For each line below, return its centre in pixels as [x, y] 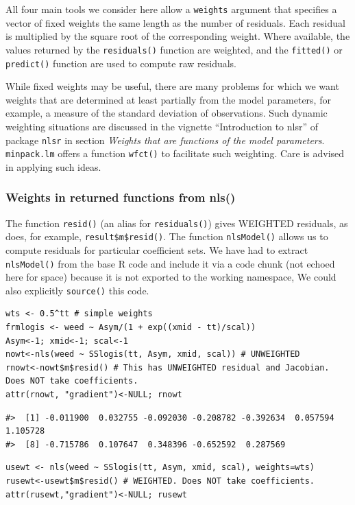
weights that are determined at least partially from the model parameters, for [168, 99]
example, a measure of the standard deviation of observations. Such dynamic [167, 113]
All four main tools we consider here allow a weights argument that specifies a [171, 9]
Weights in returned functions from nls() [121, 197]
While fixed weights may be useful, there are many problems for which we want [172, 86]
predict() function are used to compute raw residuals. [121, 63]
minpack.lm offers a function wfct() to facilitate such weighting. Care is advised [175, 153]
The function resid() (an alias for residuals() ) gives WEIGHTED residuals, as [177, 223]
